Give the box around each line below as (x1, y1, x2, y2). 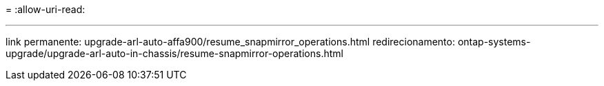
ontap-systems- (457, 36, 531, 47)
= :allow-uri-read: (6, 3, 85, 15)
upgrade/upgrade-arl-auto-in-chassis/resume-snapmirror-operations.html (6, 47, 343, 59)
